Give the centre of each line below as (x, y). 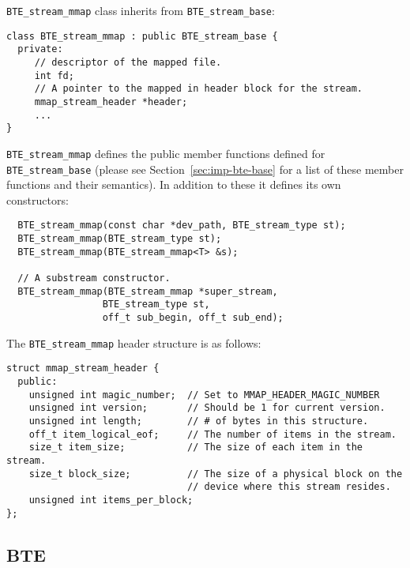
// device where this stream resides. (289, 487)
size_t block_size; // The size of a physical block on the (216, 474)
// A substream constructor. (94, 278)
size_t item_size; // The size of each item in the (196, 448)
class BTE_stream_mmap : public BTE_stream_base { (142, 36)
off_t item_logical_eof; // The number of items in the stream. (213, 434)
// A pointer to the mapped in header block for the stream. (199, 89)
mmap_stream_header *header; (111, 102)
